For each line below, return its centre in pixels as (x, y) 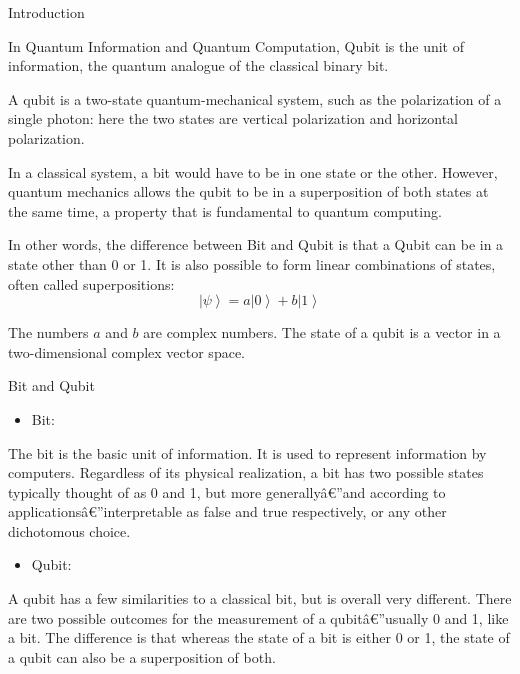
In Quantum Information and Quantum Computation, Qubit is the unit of (236, 45)
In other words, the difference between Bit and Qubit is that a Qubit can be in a (256, 244)
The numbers (48, 332)
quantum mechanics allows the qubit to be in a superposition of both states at (248, 191)
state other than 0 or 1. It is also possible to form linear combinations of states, (252, 263)
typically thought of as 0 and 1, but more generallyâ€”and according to (227, 491)
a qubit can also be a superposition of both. (142, 656)
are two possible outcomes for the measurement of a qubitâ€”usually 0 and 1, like (258, 617)
